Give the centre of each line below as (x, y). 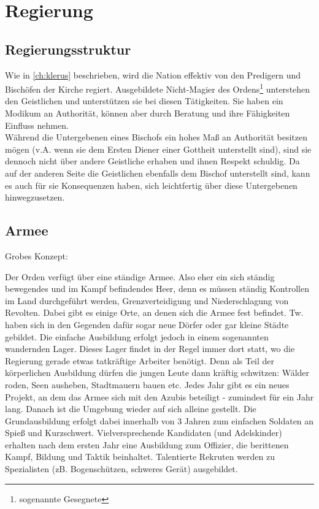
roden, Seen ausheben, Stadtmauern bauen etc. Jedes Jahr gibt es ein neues (147, 384)
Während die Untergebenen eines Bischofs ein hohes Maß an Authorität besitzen (156, 137)
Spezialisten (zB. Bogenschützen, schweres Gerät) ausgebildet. (121, 469)
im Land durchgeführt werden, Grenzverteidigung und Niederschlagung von (147, 300)
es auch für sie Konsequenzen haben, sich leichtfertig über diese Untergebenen (151, 185)
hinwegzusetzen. (35, 197)
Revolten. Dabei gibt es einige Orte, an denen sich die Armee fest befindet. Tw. (154, 312)
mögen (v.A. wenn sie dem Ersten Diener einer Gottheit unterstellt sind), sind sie (158, 149)
